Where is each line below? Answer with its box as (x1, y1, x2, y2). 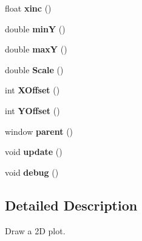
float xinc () (5, 2, 52, 14)
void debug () (5, 165, 59, 178)
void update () (5, 145, 63, 158)
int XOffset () (5, 84, 60, 96)
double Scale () (5, 63, 64, 76)
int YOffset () (5, 104, 60, 117)
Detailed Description (5, 195, 138, 214)
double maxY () (5, 43, 67, 56)
